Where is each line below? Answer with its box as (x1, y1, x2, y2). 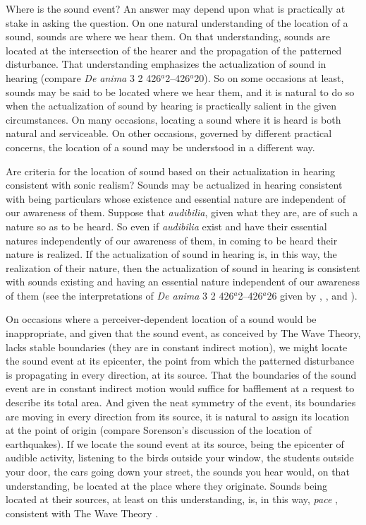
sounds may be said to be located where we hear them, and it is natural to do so (6, 84, 355, 99)
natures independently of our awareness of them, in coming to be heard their (6, 232, 338, 247)
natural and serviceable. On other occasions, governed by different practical (6, 126, 332, 141)
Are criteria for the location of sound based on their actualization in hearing (6, 163, 336, 178)
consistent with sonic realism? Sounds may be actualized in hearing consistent (6, 177, 343, 192)
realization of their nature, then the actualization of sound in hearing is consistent (6, 260, 360, 275)
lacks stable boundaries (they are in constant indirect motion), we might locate (6, 339, 348, 354)
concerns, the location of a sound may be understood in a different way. (6, 139, 315, 154)
